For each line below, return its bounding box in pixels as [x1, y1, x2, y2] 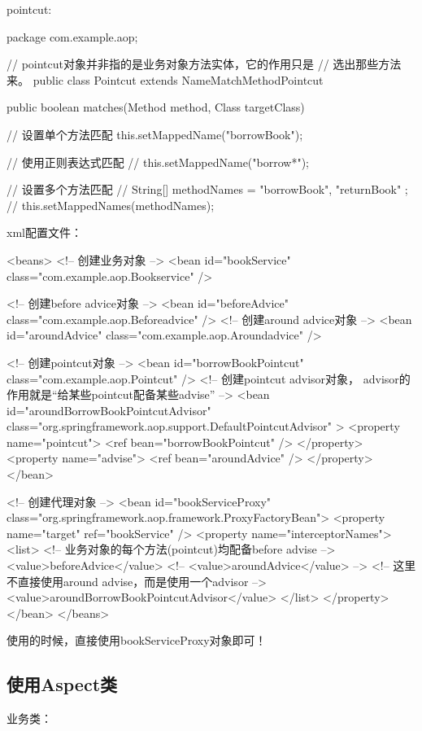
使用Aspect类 [7, 672, 118, 697]
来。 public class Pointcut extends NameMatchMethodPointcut [7, 71, 324, 88]
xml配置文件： [7, 224, 82, 241]
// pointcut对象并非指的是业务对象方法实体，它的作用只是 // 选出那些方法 [7, 55, 402, 72]
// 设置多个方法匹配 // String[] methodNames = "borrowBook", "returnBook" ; [7, 181, 408, 198]
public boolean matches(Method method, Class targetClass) [7, 98, 305, 116]
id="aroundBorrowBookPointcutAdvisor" [7, 401, 211, 418]
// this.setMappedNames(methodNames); [7, 196, 215, 213]
